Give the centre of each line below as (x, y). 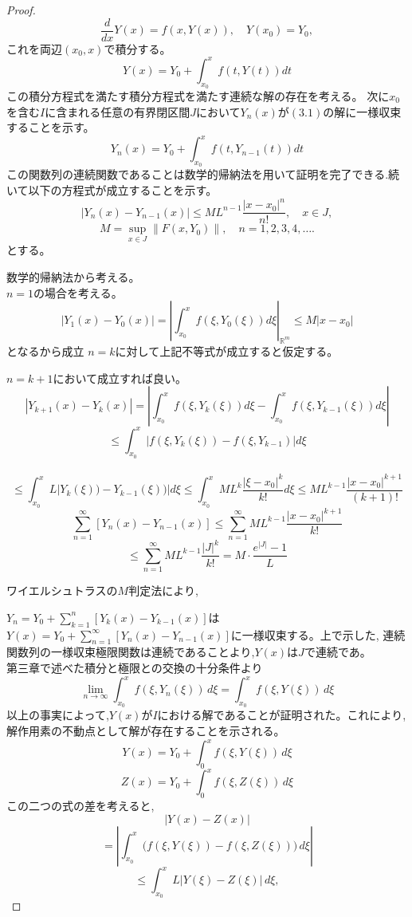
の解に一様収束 (362, 111)
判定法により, (163, 590)
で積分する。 (137, 48)
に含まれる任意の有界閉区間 (118, 111)
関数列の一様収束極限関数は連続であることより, (131, 652)
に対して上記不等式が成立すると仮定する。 (227, 350)
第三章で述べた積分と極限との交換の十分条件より (135, 668)
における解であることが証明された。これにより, (282, 715)
